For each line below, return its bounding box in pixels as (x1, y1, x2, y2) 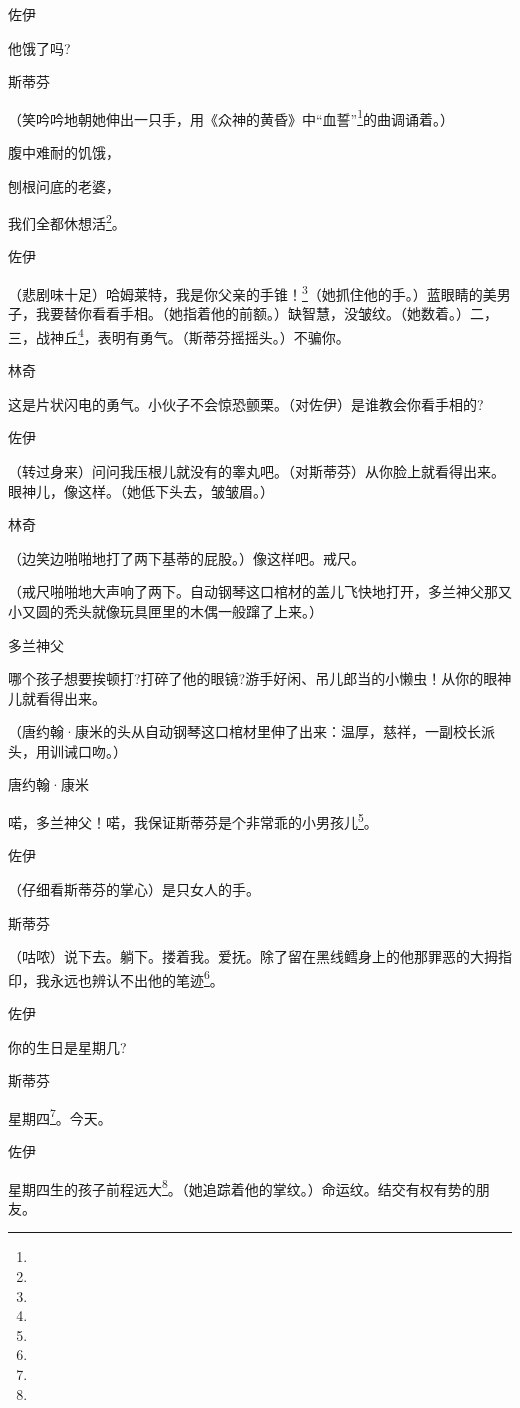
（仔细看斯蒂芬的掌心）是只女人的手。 (8, 878, 260, 899)
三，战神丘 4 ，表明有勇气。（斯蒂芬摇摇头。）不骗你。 (8, 323, 350, 347)
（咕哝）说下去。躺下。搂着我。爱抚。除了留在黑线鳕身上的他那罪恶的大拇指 (8, 946, 512, 967)
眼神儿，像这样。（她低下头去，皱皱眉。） (8, 480, 274, 501)
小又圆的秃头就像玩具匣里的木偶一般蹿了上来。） (8, 600, 323, 621)
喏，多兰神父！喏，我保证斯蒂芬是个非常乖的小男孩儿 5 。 (8, 809, 378, 832)
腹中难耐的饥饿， (8, 142, 120, 163)
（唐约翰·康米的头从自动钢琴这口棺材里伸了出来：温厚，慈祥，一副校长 (8, 721, 481, 742)
